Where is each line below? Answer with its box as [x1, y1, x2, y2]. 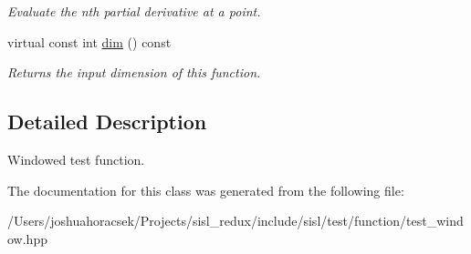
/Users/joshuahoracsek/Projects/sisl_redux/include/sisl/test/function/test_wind [7, 211, 464, 230]
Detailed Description [7, 107, 207, 136]
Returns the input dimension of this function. [7, 63, 261, 82]
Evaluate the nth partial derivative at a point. [7, 2, 261, 20]
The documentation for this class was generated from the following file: [7, 180, 404, 199]
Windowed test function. [7, 149, 145, 168]
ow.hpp [7, 229, 47, 248]
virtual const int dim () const [7, 32, 172, 51]
